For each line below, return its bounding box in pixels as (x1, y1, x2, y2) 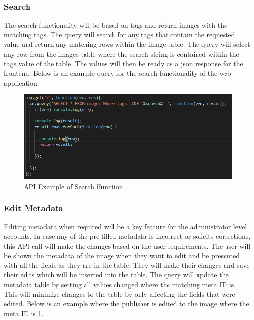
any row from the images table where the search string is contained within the (4, 49, 239, 58)
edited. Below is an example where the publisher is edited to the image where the (4, 298, 249, 309)
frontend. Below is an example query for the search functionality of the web (4, 68, 231, 78)
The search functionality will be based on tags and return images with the (4, 20, 227, 30)
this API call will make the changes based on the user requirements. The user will (4, 240, 251, 251)
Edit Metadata (4, 202, 63, 214)
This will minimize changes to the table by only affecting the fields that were (4, 289, 235, 299)
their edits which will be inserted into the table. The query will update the (4, 269, 229, 280)
